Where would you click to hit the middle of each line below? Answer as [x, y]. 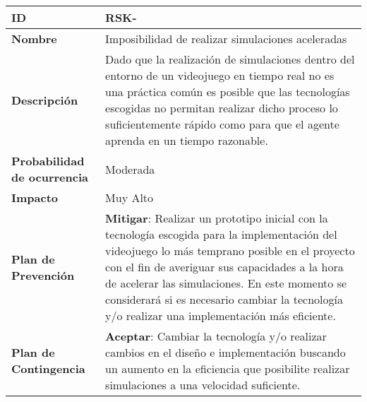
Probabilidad [48, 161]
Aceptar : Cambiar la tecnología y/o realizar [216, 336]
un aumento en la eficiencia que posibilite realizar [228, 368]
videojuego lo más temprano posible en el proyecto [230, 250]
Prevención [43, 275]
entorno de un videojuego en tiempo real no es [220, 75]
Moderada [130, 169]
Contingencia [48, 368]
